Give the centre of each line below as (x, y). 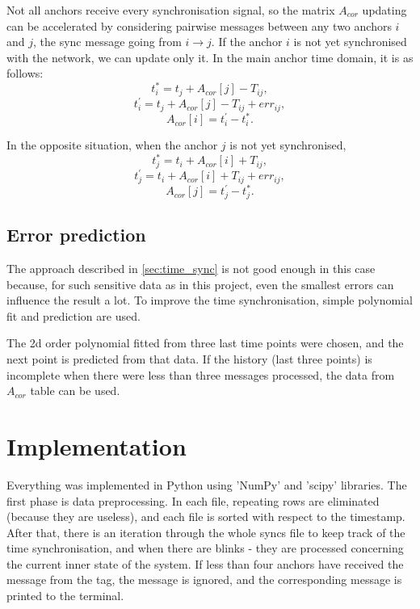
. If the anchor (247, 42)
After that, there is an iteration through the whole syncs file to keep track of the (206, 532)
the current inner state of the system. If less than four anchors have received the (205, 563)
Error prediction (76, 235)
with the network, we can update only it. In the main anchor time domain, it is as (210, 57)
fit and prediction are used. (73, 315)
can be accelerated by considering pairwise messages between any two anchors (199, 25)
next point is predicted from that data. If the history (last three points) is (189, 359)
